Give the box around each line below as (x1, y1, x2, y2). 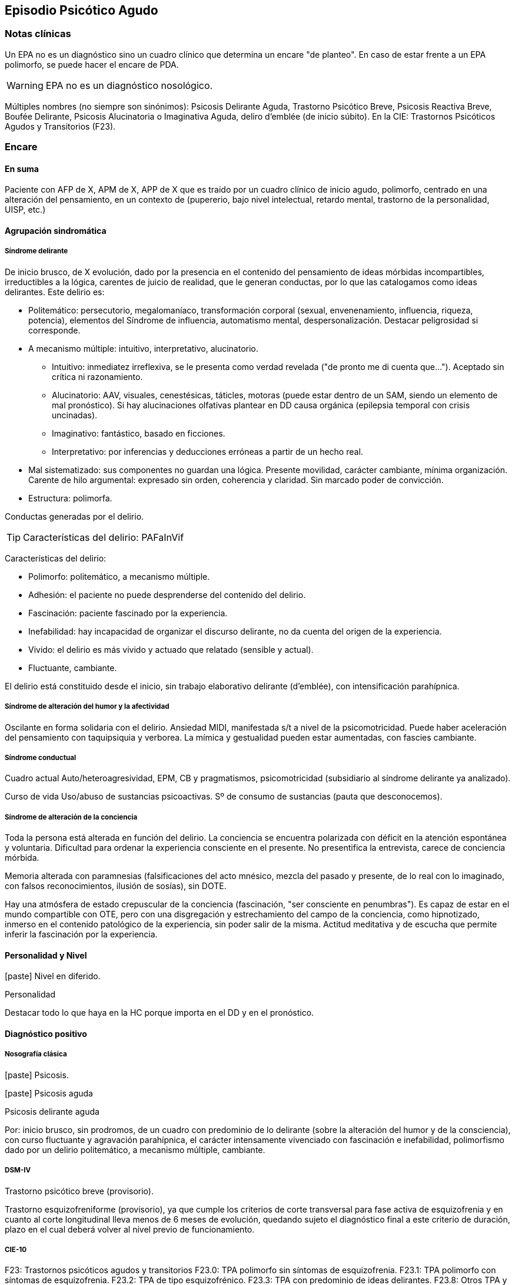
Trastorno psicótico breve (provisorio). (5, 1185, 154, 1196)
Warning (6, 79, 44, 91)
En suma (5, 163, 39, 174)
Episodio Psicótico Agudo (5, 3, 158, 18)
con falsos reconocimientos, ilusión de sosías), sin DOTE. (5, 881, 227, 891)
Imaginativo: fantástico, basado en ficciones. (52, 428, 225, 438)
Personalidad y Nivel (5, 950, 87, 960)
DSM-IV (5, 1166, 31, 1175)
